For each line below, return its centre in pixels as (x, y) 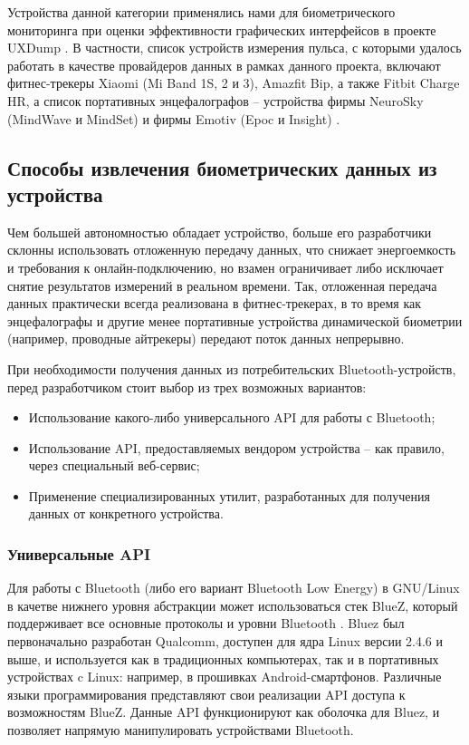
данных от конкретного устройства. (126, 513)
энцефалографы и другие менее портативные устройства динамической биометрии (235, 320)
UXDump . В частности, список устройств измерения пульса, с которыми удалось (234, 48)
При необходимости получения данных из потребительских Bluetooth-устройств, (232, 368)
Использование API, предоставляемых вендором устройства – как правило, (236, 447)
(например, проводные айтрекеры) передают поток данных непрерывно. (206, 339)
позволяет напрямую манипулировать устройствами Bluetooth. (181, 730)
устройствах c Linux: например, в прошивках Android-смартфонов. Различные (225, 677)
